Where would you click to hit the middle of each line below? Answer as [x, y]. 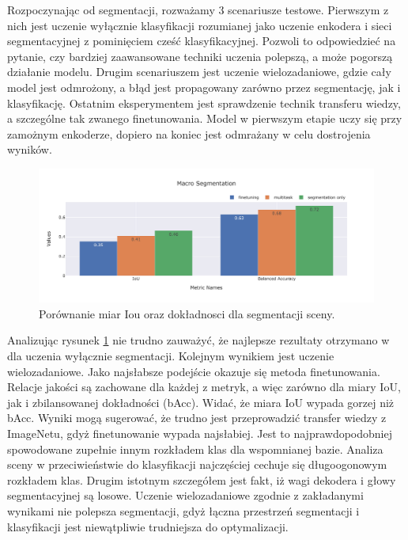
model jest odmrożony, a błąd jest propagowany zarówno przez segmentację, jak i [204, 87]
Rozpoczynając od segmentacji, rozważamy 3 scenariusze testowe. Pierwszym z [198, 10]
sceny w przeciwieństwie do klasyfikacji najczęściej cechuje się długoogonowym [197, 464]
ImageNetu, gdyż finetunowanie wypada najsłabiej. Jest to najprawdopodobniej [200, 434]
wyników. [30, 149]
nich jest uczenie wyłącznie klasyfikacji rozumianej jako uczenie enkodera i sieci [200, 25]
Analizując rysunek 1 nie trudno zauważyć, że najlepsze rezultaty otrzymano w [198, 340]
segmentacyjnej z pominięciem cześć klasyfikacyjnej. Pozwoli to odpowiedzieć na [202, 41]
